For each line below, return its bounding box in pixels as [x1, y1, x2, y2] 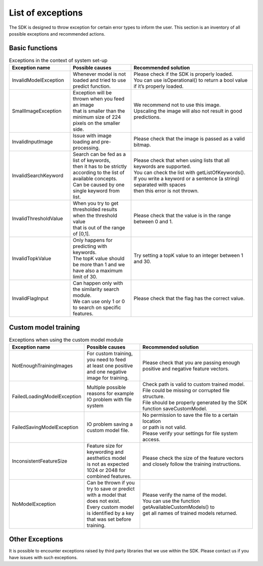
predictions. [133, 114, 161, 120]
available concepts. [73, 176, 117, 182]
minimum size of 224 [73, 114, 121, 120]
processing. [73, 144, 100, 151]
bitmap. [133, 141, 151, 148]
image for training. [87, 374, 129, 381]
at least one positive [87, 362, 133, 369]
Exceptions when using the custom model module [9, 336, 124, 343]
